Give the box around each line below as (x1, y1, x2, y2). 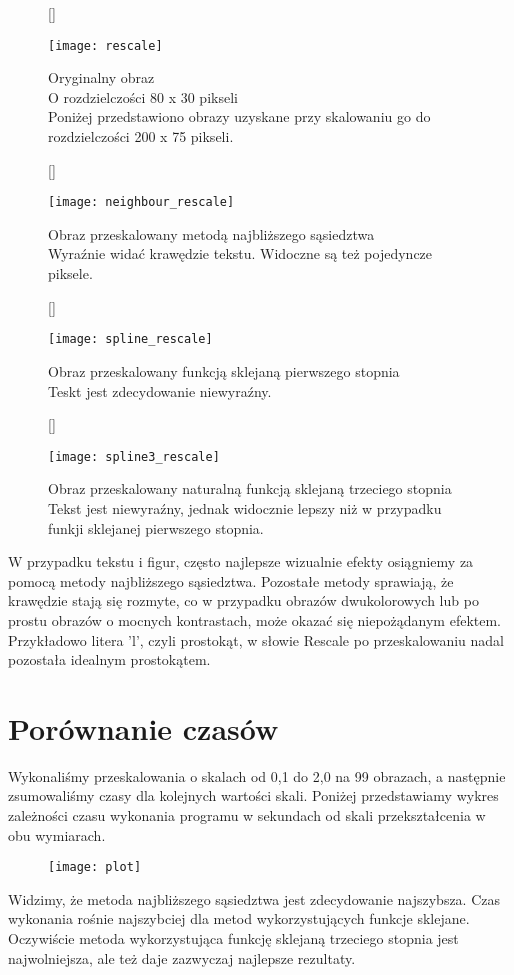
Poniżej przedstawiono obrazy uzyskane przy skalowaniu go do (48, 106, 431, 127)
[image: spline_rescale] (48, 332, 213, 347)
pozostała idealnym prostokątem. (8, 649, 211, 670)
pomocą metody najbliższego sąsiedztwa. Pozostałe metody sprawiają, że (8, 570, 454, 591)
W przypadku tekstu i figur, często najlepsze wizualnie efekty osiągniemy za (8, 551, 474, 572)
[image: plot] (48, 860, 142, 875)
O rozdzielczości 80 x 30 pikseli (48, 86, 238, 107)
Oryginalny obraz (48, 67, 155, 88)
